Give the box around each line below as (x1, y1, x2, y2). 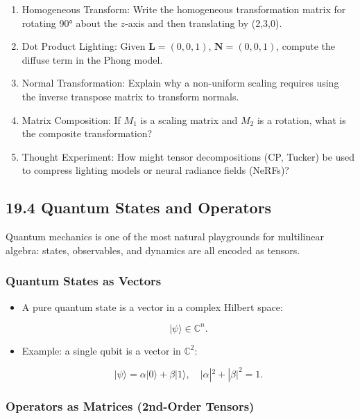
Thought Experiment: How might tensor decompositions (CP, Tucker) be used (22, 149, 354, 163)
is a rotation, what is (257, 112, 346, 127)
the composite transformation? (22, 126, 153, 141)
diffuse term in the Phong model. (22, 52, 163, 66)
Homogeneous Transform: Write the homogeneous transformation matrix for (22, 2, 346, 16)
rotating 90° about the (22, 15, 117, 30)
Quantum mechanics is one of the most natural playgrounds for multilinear (6, 229, 324, 244)
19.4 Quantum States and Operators (6, 197, 272, 218)
